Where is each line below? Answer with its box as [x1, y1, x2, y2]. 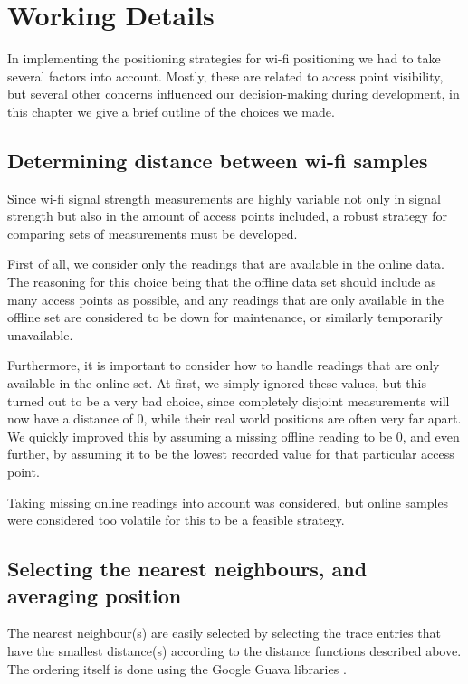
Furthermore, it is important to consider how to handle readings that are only [7, 356, 440, 375]
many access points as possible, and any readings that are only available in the [7, 290, 444, 309]
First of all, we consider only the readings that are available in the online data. [7, 254, 444, 273]
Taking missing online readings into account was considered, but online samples [7, 492, 449, 511]
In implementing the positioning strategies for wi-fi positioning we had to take [7, 49, 441, 68]
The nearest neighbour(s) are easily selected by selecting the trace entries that [7, 623, 441, 642]
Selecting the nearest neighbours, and [7, 555, 368, 583]
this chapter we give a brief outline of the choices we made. [7, 101, 335, 120]
